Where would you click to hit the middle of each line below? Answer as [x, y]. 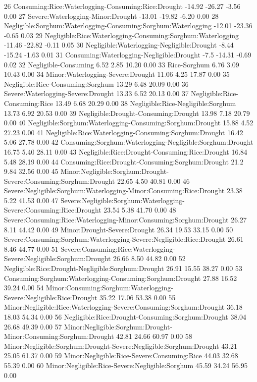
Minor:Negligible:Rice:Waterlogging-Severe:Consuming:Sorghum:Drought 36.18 [123, 307]
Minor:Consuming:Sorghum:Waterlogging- [109, 288]
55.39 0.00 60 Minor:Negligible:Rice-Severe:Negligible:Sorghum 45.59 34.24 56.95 [126, 365]
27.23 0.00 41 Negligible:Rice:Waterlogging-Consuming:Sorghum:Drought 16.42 [124, 132]
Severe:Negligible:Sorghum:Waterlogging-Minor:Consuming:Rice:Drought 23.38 [123, 191]
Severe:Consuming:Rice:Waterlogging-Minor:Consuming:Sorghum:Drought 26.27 [126, 220]
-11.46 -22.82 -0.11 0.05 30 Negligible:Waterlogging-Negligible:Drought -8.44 [119, 45]
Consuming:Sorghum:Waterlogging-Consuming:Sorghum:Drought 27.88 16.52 [121, 278]
